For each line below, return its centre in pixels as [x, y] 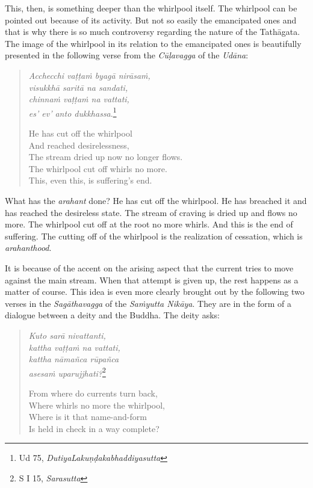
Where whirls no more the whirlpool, [97, 405]
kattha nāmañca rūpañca [74, 359]
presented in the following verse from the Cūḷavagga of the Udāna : [127, 55]
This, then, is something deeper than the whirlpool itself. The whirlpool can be [151, 8]
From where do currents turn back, [93, 393]
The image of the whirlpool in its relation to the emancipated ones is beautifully [153, 43]
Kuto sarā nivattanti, [67, 335]
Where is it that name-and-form [88, 417]
